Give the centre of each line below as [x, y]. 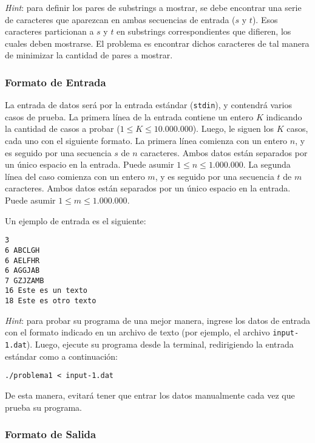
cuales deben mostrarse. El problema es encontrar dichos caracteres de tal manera [157, 43]
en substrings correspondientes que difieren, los [204, 31]
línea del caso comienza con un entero [75, 176]
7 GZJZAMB [25, 280]
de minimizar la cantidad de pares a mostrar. [89, 55]
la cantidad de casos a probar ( [63, 129]
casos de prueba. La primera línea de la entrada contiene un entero [129, 116]
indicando [284, 116]
